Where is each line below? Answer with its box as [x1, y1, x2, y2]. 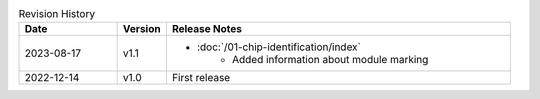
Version [122, 22, 161, 36]
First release [171, 71, 231, 85]
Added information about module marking [231, 53, 429, 67]
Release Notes [171, 22, 243, 36]
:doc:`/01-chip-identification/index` [196, 40, 362, 54]
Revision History [18, 7, 95, 21]
